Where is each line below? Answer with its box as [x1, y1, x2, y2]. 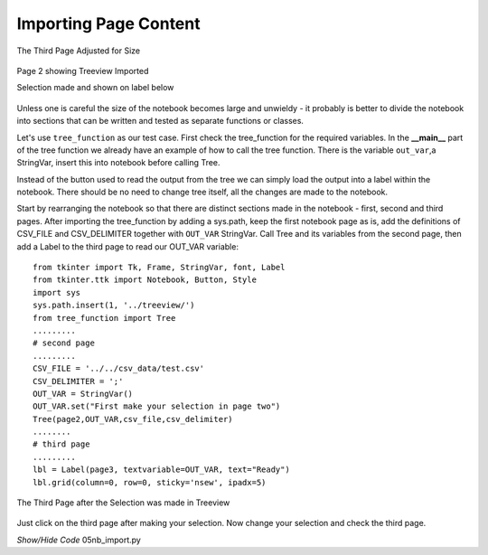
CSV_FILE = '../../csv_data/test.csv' [33, 363, 205, 374]
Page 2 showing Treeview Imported [16, 65, 149, 76]
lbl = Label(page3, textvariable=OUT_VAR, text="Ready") [33, 465, 291, 475]
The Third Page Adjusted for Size [16, 45, 140, 56]
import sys [33, 287, 81, 297]
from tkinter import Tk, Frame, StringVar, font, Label [33, 262, 286, 273]
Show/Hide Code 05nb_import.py [16, 534, 142, 545]
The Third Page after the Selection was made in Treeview [16, 497, 230, 508]
